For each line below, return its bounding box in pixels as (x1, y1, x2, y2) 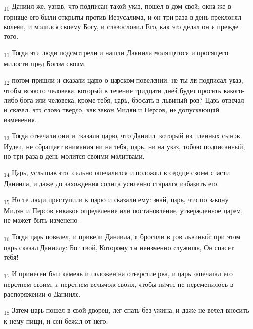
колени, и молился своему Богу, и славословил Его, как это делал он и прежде (4, 21, 239, 31)
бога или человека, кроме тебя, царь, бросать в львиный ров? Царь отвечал (20, 95, 244, 105)
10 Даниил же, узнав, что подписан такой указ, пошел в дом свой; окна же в (4, 1, 231, 12)
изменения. (4, 114, 37, 124)
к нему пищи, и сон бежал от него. (4, 316, 108, 326)
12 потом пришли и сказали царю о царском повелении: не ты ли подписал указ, (4, 74, 243, 86)
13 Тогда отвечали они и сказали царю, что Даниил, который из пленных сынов (4, 131, 240, 142)
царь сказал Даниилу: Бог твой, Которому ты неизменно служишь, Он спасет (4, 242, 234, 252)
